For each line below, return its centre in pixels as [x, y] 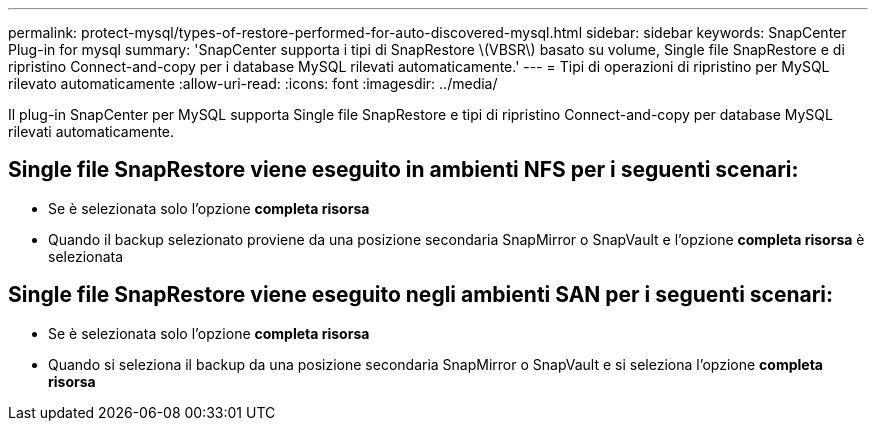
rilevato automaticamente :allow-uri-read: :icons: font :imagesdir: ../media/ [253, 83]
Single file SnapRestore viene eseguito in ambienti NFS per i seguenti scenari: [403, 170]
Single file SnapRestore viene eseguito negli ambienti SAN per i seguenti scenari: [421, 295]
